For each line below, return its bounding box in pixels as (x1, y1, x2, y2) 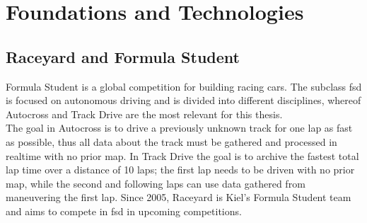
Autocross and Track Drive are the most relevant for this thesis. (6, 106, 283, 121)
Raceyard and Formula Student (6, 45, 240, 67)
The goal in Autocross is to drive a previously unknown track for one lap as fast (6, 120, 353, 135)
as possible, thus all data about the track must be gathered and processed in (6, 134, 337, 149)
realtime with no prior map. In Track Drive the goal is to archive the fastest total (6, 148, 359, 163)
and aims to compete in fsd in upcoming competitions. (6, 203, 242, 218)
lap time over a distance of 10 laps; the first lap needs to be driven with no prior (6, 162, 355, 177)
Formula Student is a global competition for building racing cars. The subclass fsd (6, 79, 362, 93)
